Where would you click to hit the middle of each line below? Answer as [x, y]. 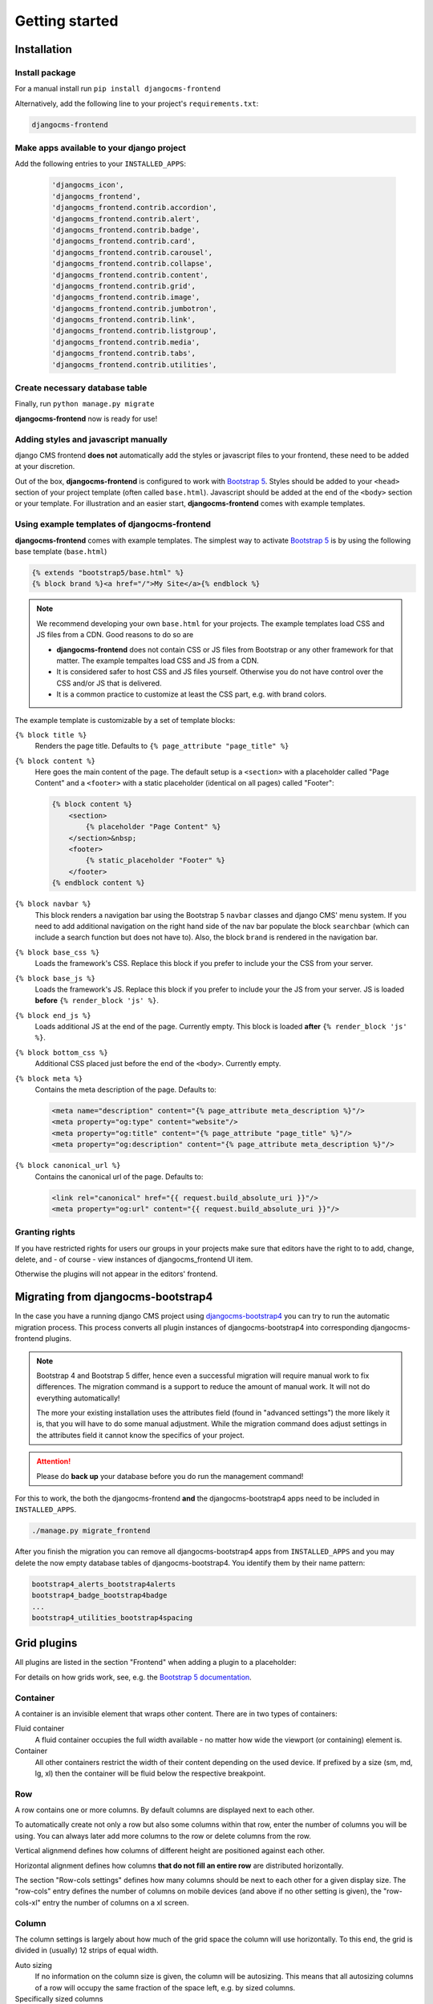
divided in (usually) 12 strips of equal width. [87, 1950]
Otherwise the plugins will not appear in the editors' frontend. [116, 1274]
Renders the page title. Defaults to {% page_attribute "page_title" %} [162, 746]
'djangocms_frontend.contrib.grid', [124, 286]
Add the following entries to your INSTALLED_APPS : [101, 164]
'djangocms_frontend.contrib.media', [126, 342]
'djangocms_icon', [88, 185]
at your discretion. [45, 467]
